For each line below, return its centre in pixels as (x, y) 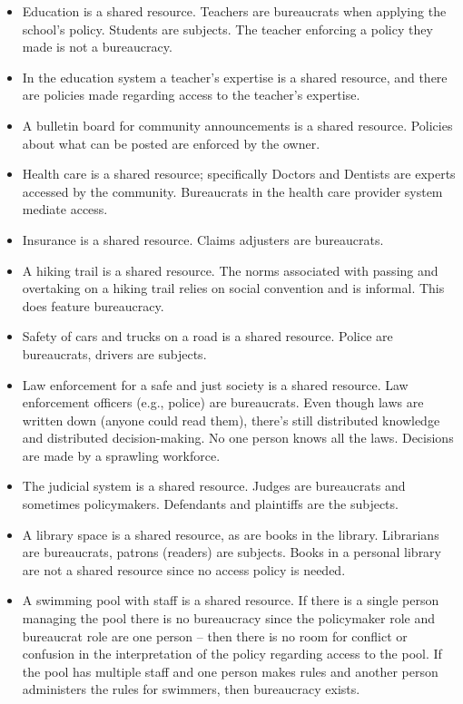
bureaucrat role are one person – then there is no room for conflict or (215, 636)
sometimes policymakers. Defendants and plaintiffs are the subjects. (210, 504)
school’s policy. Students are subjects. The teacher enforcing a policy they (227, 29)
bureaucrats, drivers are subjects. (114, 353)
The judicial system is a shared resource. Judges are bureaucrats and (214, 486)
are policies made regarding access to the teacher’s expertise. (191, 95)
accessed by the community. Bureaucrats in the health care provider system (232, 191)
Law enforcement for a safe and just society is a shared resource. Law (215, 384)
